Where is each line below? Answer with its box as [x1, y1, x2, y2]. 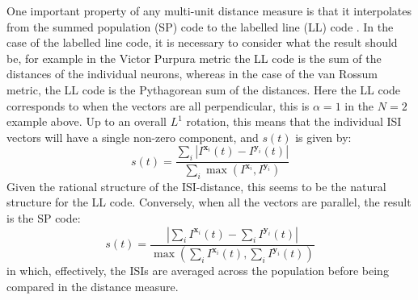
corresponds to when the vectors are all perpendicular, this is [6, 97, 310, 114]
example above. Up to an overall [6, 113, 167, 130]
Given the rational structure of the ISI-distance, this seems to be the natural [6, 177, 386, 194]
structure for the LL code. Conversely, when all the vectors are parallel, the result [6, 194, 412, 210]
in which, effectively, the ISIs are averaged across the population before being [6, 262, 389, 279]
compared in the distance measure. [6, 278, 179, 295]
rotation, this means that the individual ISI [186, 113, 402, 130]
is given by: [295, 128, 352, 145]
